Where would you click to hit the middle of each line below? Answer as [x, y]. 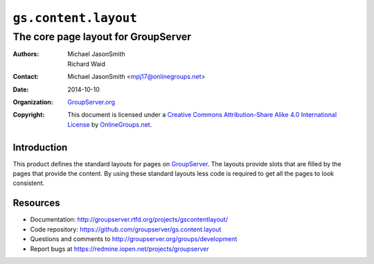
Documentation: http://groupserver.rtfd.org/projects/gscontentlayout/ [129, 220]
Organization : [33, 102]
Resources [36, 203]
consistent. [29, 183]
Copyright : [29, 115]
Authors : [26, 54]
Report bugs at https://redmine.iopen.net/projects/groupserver [119, 249]
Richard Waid [86, 64]
